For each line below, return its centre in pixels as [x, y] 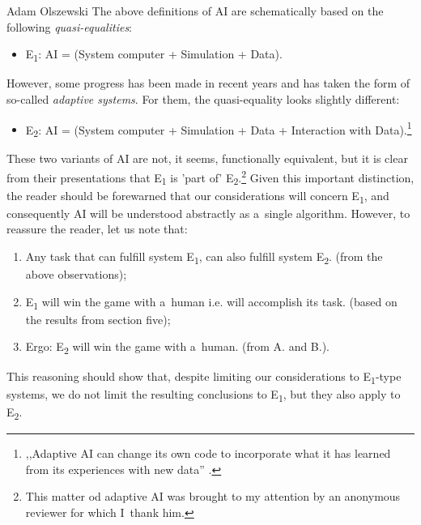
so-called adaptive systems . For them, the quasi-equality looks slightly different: [203, 98]
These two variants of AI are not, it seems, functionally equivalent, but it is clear [207, 158]
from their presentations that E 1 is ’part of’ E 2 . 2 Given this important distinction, [210, 177]
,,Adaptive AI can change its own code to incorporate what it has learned [208, 452]
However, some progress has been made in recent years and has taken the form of [208, 83]
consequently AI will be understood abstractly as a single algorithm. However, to [208, 213]
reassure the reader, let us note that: [97, 229]
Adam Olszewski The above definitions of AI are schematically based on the [195, 11]
